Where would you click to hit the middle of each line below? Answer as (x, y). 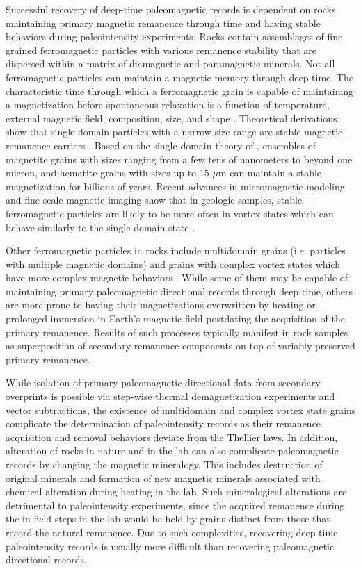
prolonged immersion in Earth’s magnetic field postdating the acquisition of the (175, 319)
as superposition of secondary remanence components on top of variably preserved (180, 346)
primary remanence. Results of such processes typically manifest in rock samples (177, 332)
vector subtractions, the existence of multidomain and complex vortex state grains (181, 410)
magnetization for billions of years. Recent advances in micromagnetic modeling (175, 186)
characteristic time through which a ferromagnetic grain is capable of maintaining (180, 91)
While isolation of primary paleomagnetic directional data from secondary (163, 382)
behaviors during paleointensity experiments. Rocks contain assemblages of (165, 36)
